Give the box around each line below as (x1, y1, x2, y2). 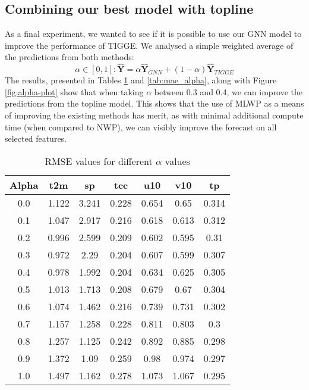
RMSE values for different (45, 154, 153, 168)
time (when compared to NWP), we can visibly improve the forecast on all (5, 120, 277, 133)
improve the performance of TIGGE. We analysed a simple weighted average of (5, 39, 294, 51)
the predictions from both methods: (5, 51, 134, 63)
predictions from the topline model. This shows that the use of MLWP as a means (5, 97, 304, 110)
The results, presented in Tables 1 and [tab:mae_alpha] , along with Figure (5, 74, 277, 86)
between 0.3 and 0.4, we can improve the (154, 85, 303, 98)
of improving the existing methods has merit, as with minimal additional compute (5, 108, 304, 121)
